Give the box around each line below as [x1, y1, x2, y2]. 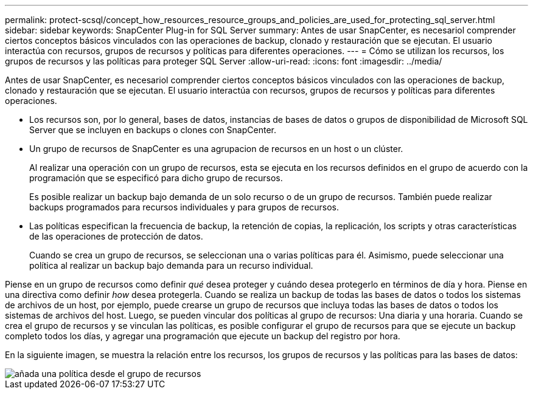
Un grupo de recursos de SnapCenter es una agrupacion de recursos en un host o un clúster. [29, 143, 403, 154]
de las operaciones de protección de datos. [29, 231, 203, 241]
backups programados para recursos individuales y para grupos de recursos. [29, 202, 340, 212]
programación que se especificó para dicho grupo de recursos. [29, 173, 283, 183]
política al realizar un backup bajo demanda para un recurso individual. [29, 260, 313, 271]
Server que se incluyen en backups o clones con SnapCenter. [29, 125, 276, 135]
